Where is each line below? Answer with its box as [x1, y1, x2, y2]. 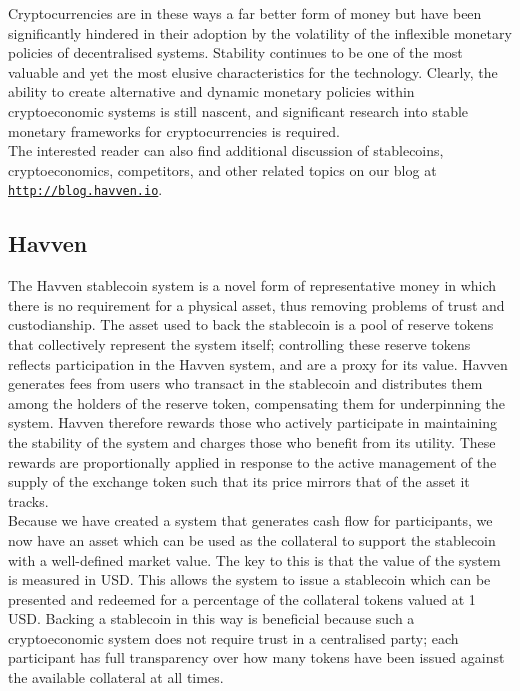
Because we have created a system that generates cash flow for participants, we [8, 510, 493, 531]
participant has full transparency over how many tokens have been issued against [8, 647, 505, 668]
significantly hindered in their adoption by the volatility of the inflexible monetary [8, 22, 512, 43]
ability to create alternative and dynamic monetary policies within [8, 81, 415, 102]
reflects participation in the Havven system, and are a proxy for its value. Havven [8, 353, 508, 374]
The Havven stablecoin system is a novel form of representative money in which [8, 275, 497, 296]
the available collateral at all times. [8, 667, 224, 688]
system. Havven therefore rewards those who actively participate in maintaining [8, 412, 497, 433]
